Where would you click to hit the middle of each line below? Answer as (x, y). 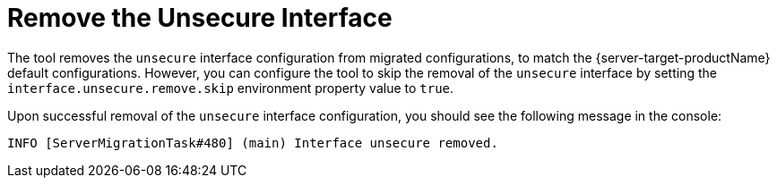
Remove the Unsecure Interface (200, 18)
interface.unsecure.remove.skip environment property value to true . (231, 88)
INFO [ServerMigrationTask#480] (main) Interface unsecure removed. (253, 143)
